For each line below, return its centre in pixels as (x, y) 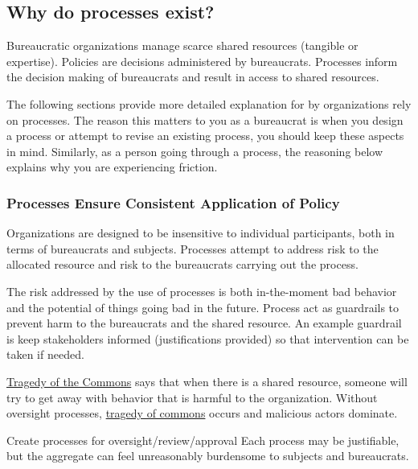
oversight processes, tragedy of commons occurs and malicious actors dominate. (202, 413)
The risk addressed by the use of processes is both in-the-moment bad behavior (202, 291)
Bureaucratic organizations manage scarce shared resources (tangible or (182, 45)
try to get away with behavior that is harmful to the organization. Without (192, 397)
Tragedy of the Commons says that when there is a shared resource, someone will (207, 381)
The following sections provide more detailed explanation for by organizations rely (209, 103)
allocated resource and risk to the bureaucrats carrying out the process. (182, 264)
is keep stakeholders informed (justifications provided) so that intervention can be (208, 338)
